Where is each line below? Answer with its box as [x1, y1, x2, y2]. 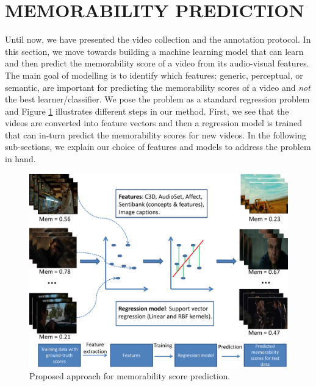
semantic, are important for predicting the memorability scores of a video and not [5, 80, 311, 93]
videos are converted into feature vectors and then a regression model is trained [5, 116, 303, 129]
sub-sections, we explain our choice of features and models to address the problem [5, 140, 311, 153]
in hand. [5, 152, 36, 165]
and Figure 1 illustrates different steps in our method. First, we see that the [5, 104, 289, 117]
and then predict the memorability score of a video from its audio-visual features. [5, 57, 309, 70]
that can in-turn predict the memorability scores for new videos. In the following [5, 128, 306, 141]
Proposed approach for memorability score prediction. [29, 370, 231, 382]
